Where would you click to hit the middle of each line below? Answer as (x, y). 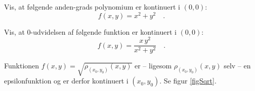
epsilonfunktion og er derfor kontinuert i (66, 81)
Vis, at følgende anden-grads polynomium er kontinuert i (92, 7)
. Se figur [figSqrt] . (188, 81)
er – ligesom (153, 66)
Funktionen (22, 66)
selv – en (237, 66)
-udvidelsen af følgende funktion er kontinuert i (103, 31)
